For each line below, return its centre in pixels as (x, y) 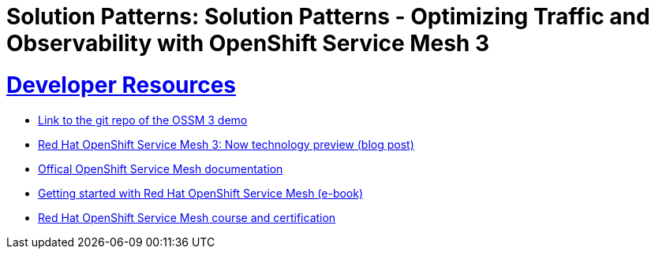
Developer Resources (122, 85)
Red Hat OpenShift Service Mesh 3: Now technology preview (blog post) (226, 144)
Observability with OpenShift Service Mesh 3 (248, 43)
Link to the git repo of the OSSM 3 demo (143, 120)
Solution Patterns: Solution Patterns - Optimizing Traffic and (328, 17)
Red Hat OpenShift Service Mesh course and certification (187, 217)
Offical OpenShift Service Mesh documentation (161, 168)
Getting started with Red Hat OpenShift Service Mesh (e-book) (201, 193)
